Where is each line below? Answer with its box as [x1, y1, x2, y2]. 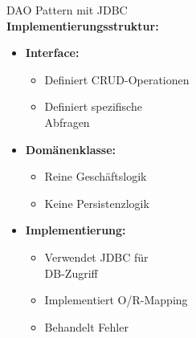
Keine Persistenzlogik [44, 194, 149, 211]
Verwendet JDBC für [44, 248, 149, 265]
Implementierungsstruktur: [6, 17, 159, 34]
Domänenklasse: [25, 140, 116, 157]
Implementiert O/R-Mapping [44, 291, 188, 308]
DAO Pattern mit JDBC [6, 2, 128, 18]
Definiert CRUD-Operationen [44, 71, 190, 88]
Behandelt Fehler [44, 318, 129, 335]
